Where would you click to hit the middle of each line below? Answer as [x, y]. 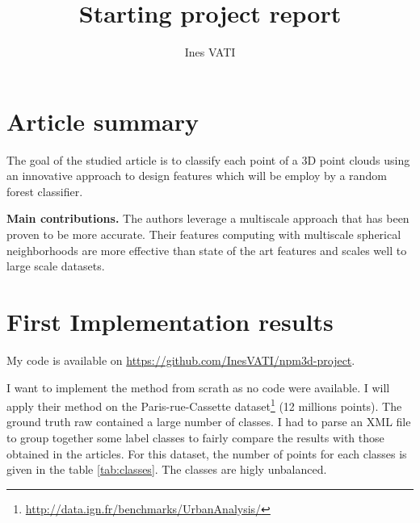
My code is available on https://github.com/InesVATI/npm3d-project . [181, 360]
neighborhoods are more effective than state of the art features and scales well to [207, 250]
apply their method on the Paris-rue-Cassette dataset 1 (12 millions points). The [204, 405]
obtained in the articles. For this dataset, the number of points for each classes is [207, 453]
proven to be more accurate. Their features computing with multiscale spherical [204, 234]
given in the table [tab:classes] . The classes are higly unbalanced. [167, 469]
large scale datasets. [56, 266]
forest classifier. [45, 191]
